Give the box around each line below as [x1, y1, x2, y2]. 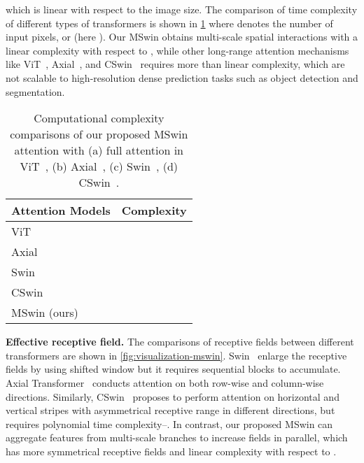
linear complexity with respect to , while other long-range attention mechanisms [6, 43, 349, 57]
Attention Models [11, 202, 111, 219]
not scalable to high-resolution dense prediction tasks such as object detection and [6, 70, 358, 85]
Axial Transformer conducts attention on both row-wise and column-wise [6, 375, 324, 390]
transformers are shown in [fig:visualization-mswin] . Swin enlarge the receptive [6, 348, 347, 362]
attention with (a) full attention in [14, 142, 183, 159]
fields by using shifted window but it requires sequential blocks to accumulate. [6, 362, 341, 376]
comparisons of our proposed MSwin [10, 126, 188, 143]
